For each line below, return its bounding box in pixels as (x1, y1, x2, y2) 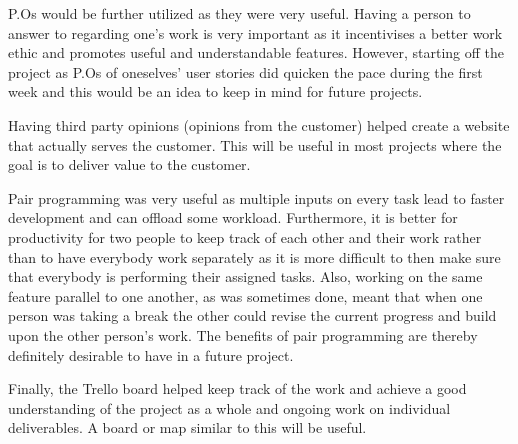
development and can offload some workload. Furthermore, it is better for (8, 207, 458, 228)
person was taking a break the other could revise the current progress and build (8, 305, 497, 326)
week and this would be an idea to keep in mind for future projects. (8, 81, 423, 102)
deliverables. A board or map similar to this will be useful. (8, 417, 367, 438)
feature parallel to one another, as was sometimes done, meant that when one (8, 285, 483, 306)
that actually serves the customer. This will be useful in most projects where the (8, 134, 502, 155)
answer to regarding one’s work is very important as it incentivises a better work (8, 22, 503, 43)
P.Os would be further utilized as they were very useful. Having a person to (8, 3, 471, 23)
